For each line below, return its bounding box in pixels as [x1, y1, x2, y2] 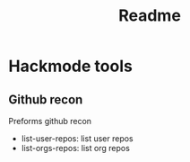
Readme [118, 5, 181, 26]
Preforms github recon [8, 116, 91, 126]
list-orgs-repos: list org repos [21, 143, 131, 153]
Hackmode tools [8, 56, 134, 76]
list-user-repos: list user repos [21, 133, 134, 144]
